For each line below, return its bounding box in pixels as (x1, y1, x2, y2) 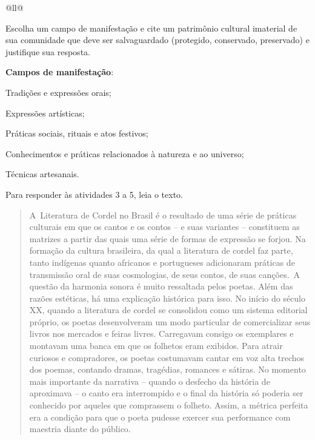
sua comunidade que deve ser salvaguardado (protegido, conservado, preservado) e (5, 33, 310, 46)
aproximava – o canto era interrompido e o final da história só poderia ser (29, 387, 303, 399)
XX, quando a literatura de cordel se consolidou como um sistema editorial (29, 303, 308, 316)
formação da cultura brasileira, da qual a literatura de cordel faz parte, (29, 244, 293, 257)
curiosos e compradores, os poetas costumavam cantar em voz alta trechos (29, 351, 305, 364)
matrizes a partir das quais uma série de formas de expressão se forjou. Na (29, 232, 306, 245)
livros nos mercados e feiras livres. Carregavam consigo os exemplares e (29, 327, 294, 340)
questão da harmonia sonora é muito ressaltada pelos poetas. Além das (29, 280, 293, 293)
